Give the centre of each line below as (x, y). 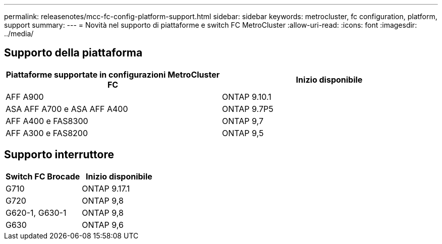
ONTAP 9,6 (103, 225)
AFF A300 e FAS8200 (47, 133)
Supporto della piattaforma (73, 53)
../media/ (19, 34)
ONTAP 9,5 (243, 133)
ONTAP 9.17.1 (106, 188)
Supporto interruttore (59, 155)
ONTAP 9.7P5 (248, 109)
